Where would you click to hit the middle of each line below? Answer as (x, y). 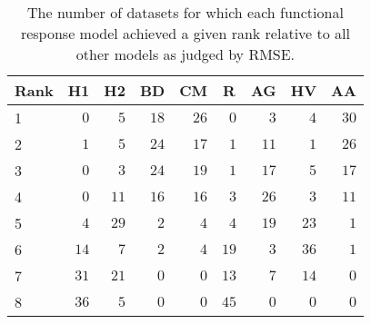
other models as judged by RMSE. (185, 54)
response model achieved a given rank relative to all (185, 33)
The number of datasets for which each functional (185, 12)
